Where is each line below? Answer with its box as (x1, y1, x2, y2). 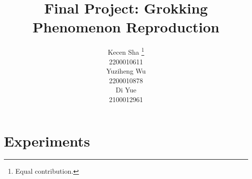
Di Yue (115, 85, 137, 95)
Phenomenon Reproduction (32, 17, 220, 37)
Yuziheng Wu (106, 66, 146, 76)
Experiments (4, 131, 90, 150)
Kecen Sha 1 (108, 45, 144, 57)
